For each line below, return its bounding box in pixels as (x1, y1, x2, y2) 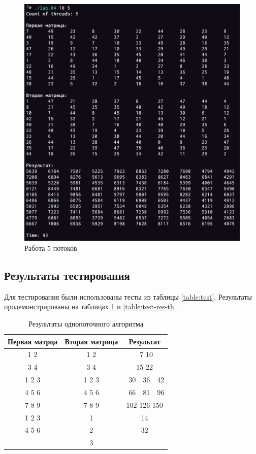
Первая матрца (8, 336, 58, 346)
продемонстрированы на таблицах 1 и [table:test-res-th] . (4, 301, 178, 312)
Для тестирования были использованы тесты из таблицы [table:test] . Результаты (4, 291, 252, 302)
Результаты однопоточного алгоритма (28, 318, 143, 329)
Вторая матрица (65, 336, 118, 346)
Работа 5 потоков (24, 242, 77, 253)
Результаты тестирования (4, 267, 130, 283)
